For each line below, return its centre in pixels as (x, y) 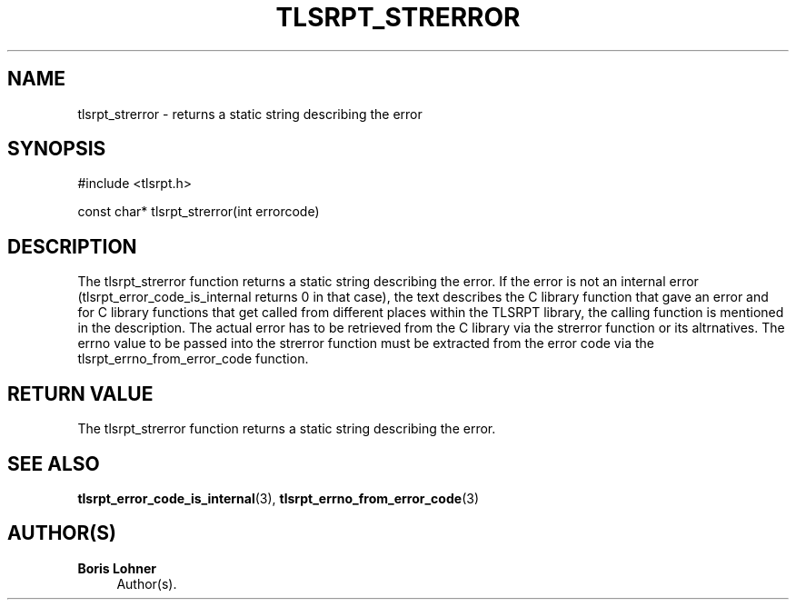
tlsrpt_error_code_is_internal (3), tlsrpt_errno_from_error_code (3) (278, 498)
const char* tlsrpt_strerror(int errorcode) (199, 212)
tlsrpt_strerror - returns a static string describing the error (250, 114)
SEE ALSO (54, 463)
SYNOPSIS (57, 149)
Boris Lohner (117, 568)
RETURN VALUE (80, 393)
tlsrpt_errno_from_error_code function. (193, 359)
